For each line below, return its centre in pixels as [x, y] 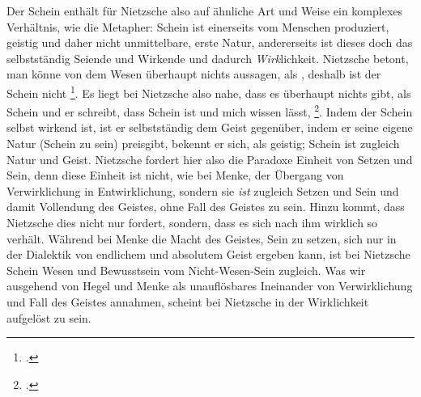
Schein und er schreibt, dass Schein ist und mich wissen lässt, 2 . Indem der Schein [210, 110]
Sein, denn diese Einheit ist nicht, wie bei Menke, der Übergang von [175, 175]
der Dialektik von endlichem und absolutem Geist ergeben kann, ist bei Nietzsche [208, 254]
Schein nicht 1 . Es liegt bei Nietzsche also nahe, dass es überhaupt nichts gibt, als [209, 91]
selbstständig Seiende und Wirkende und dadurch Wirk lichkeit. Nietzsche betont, [208, 58]
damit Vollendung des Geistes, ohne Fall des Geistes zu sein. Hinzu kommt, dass [206, 207]
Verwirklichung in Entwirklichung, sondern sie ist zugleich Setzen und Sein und [203, 190]
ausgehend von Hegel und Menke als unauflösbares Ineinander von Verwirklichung [210, 286]
